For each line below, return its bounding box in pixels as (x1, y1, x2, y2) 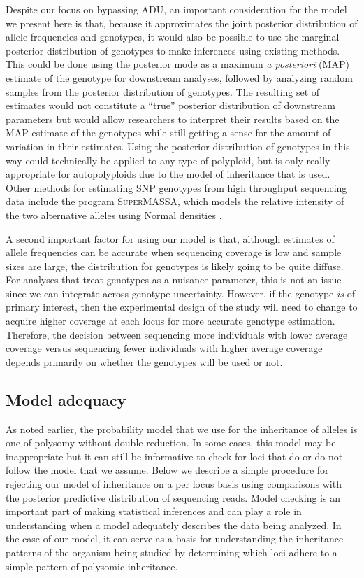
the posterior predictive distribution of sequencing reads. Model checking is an (6, 490, 340, 505)
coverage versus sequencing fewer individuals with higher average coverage (6, 341, 323, 355)
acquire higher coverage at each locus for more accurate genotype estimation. (6, 313, 335, 328)
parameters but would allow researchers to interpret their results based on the (6, 111, 340, 126)
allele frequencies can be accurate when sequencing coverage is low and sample (6, 245, 342, 260)
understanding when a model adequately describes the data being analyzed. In (6, 517, 342, 532)
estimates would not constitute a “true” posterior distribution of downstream (6, 98, 335, 113)
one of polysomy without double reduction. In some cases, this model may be (6, 435, 336, 450)
